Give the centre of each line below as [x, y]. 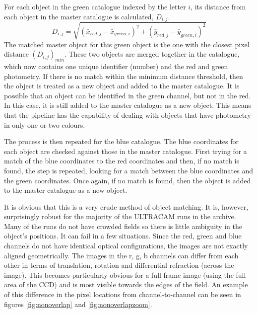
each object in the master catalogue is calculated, [79, 16]
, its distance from [218, 6]
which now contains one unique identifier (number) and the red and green [116, 66]
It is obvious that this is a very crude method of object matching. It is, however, [126, 206]
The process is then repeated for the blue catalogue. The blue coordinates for [121, 141]
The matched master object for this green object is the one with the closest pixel [127, 44]
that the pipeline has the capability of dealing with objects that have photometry [128, 115]
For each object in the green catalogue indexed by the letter [95, 6]
